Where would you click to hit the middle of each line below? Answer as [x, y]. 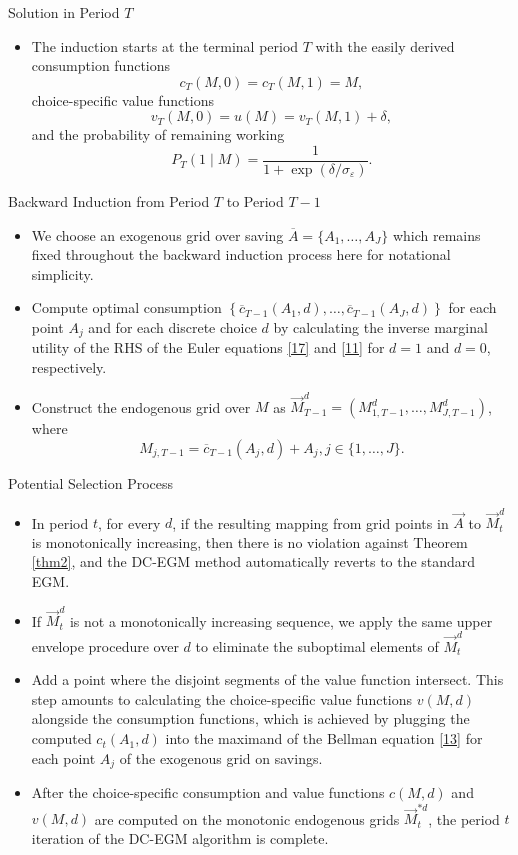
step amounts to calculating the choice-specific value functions [222, 698]
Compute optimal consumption [126, 307]
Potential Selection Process [91, 482]
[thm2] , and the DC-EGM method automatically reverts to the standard [253, 561]
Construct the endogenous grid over [141, 406]
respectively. [69, 367]
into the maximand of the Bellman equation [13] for [324, 738]
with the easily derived [385, 45]
